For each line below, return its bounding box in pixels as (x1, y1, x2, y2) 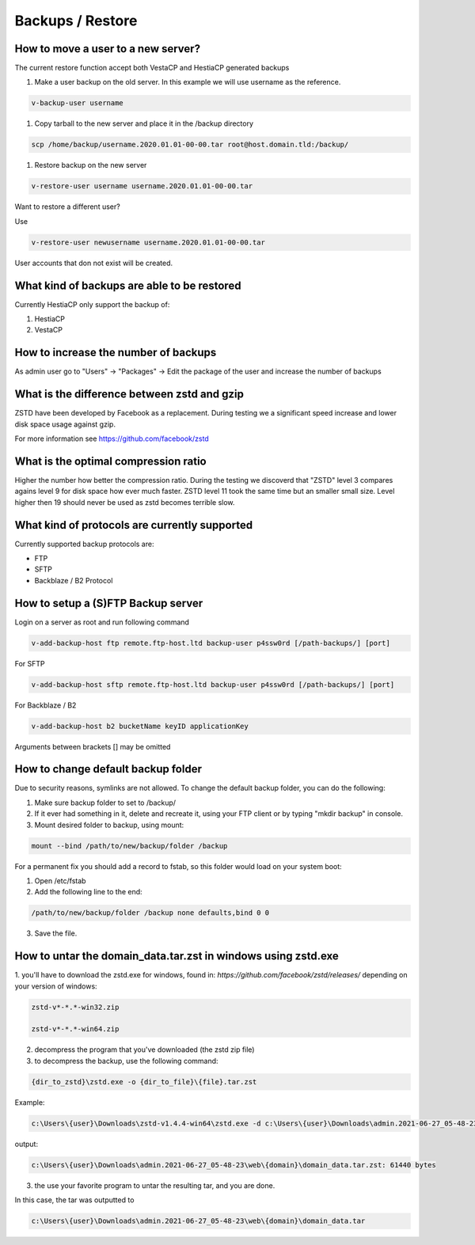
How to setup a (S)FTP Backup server (14, 596, 203, 609)
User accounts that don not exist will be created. (14, 258, 173, 268)
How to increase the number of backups (14, 346, 217, 359)
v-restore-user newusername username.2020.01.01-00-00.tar (31, 237, 265, 247)
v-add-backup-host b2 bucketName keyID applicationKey (31, 721, 249, 731)
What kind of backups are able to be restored (14, 279, 241, 292)
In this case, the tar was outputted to (14, 1195, 135, 1205)
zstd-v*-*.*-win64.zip (31, 1025, 120, 1034)
